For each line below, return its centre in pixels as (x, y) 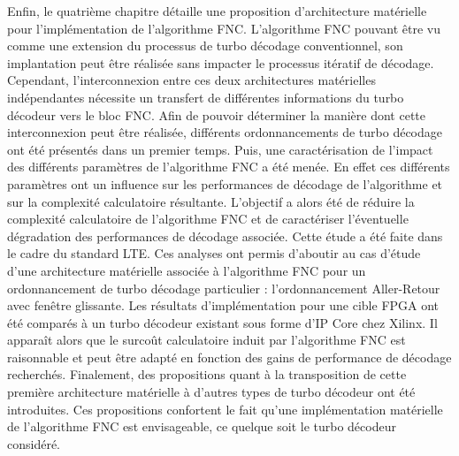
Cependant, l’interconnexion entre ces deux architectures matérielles (191, 80)
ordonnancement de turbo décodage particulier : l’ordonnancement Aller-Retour (224, 288)
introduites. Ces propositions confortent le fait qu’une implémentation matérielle (225, 409)
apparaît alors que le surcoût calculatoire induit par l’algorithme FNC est (207, 340)
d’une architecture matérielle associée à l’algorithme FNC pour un (187, 270)
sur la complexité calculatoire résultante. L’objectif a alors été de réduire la (211, 201)
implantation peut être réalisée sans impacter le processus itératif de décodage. (221, 62)
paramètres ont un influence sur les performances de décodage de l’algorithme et (225, 183)
